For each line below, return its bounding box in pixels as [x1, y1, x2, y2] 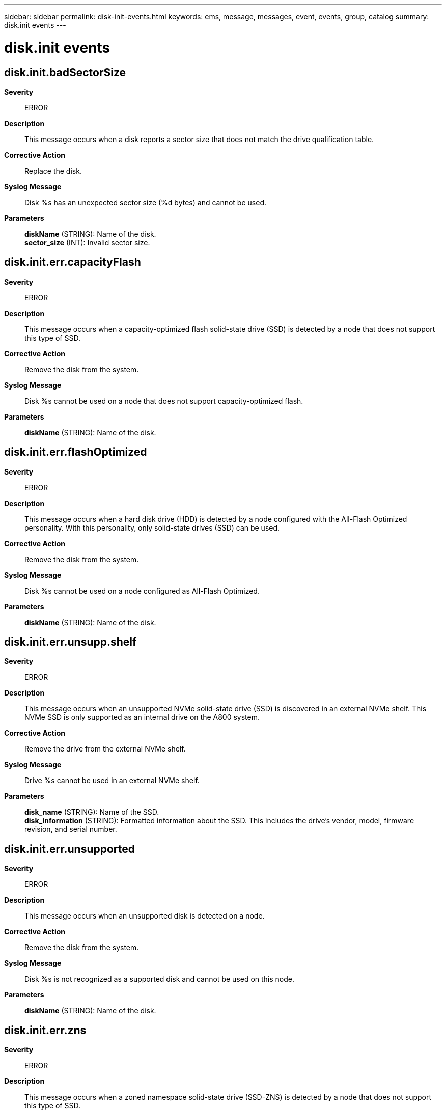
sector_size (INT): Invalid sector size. [24, 238, 150, 247]
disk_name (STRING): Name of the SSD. [24, 808, 159, 817]
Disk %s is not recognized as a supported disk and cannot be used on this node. [24, 975, 295, 984]
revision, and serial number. [24, 825, 117, 834]
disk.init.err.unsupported [4, 842, 135, 855]
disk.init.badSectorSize [4, 66, 126, 79]
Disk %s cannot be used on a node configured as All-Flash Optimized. [24, 586, 260, 595]
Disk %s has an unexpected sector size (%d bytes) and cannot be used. [24, 198, 266, 207]
